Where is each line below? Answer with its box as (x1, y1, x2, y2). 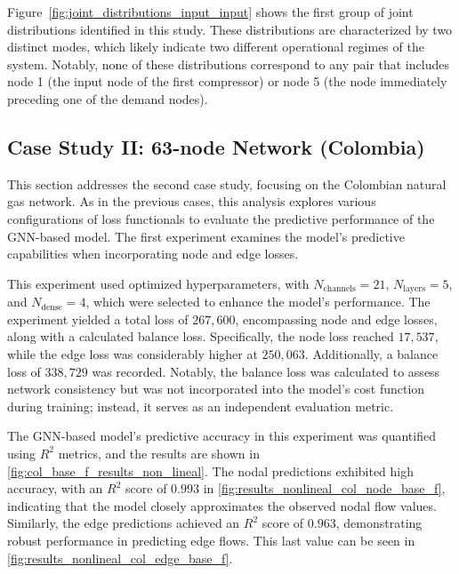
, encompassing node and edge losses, (235, 309, 438, 328)
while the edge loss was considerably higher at (7, 344, 258, 363)
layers (403, 284, 426, 294)
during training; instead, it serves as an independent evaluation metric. (7, 396, 394, 415)
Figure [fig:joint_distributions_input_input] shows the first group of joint (7, 3, 414, 20)
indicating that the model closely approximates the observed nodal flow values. (7, 496, 437, 514)
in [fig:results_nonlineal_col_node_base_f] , (203, 479, 446, 498)
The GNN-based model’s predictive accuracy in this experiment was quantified (7, 427, 436, 445)
